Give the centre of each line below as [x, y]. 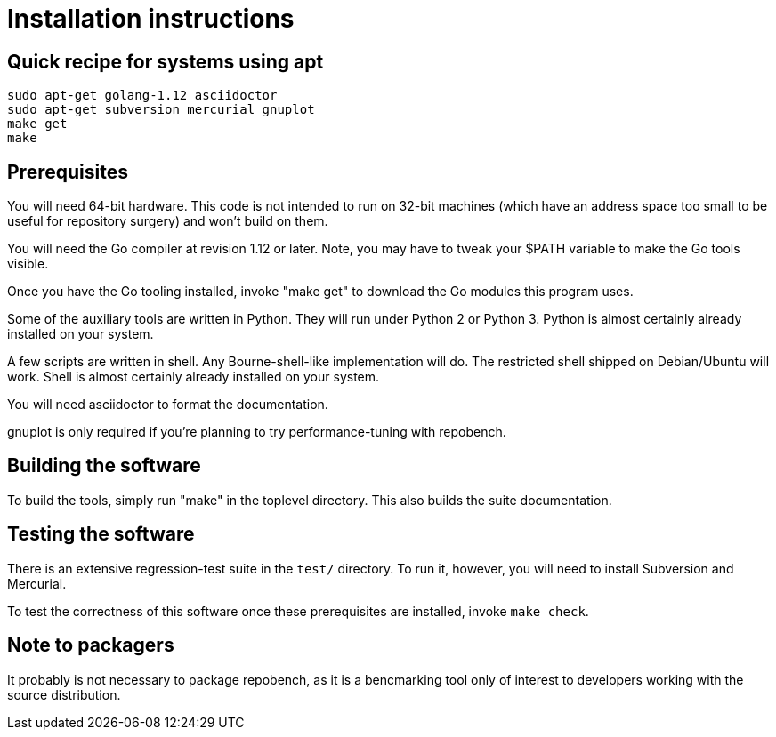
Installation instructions [151, 19]
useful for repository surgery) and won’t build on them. [168, 221]
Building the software [104, 466]
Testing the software [101, 534]
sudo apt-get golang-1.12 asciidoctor [142, 96]
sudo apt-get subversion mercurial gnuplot [161, 110]
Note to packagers [91, 645]
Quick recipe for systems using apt [166, 61]
